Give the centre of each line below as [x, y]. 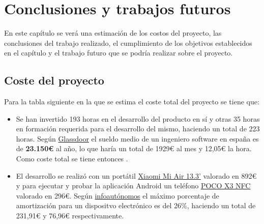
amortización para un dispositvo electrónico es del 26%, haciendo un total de [136, 205]
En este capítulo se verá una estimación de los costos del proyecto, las [113, 33]
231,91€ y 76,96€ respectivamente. [70, 216]
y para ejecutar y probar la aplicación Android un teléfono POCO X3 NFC [133, 186]
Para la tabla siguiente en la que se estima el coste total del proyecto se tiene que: [132, 102]
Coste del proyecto [54, 80]
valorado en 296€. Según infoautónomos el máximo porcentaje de [118, 195]
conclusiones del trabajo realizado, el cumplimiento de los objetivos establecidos [128, 43]
